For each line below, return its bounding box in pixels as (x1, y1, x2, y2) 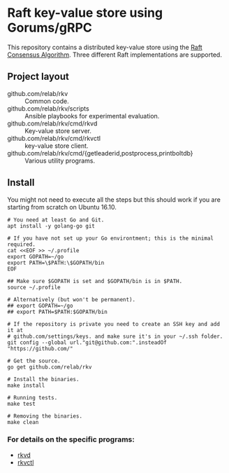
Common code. (24, 97, 69, 105)
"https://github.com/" (7, 345, 73, 352)
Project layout (7, 71, 70, 83)
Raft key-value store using (7, 5, 163, 21)
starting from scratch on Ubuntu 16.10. (7, 203, 117, 211)
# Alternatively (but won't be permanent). (7, 296, 136, 303)
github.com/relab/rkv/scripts (7, 104, 89, 113)
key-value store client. (24, 142, 89, 150)
